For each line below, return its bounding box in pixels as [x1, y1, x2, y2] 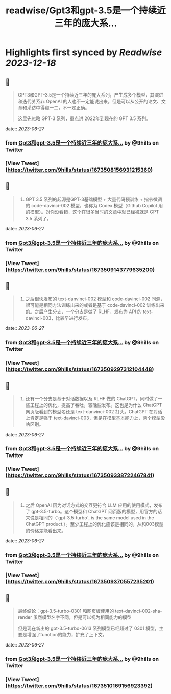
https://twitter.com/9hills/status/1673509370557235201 [7, 578, 152, 585]
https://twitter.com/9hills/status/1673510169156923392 [7, 682, 151, 689]
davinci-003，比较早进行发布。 [25, 315, 92, 321]
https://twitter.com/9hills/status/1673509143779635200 [7, 266, 153, 273]
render [17, 614, 32, 620]
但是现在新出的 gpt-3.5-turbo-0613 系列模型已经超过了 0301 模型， [17, 625, 159, 631]
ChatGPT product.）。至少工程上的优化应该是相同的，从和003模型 [25, 521, 164, 527]
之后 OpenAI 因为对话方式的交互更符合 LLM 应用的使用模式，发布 [25, 501, 163, 508]
